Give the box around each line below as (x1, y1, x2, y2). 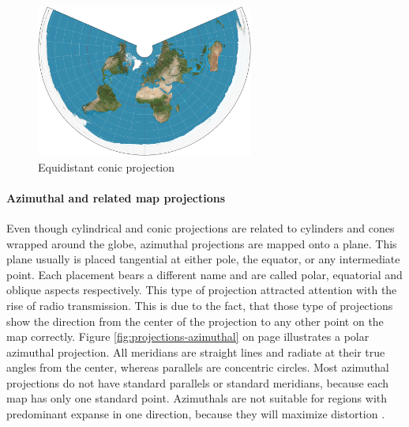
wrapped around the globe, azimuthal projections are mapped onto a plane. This (6, 235, 397, 251)
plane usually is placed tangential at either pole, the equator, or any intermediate (6, 251, 400, 267)
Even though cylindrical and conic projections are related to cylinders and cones (6, 219, 395, 236)
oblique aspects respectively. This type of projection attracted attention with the (6, 282, 397, 298)
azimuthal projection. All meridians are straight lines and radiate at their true (6, 343, 385, 360)
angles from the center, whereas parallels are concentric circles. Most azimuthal (6, 359, 389, 376)
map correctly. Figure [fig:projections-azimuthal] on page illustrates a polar (6, 328, 370, 345)
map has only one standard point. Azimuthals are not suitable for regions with (6, 390, 388, 406)
